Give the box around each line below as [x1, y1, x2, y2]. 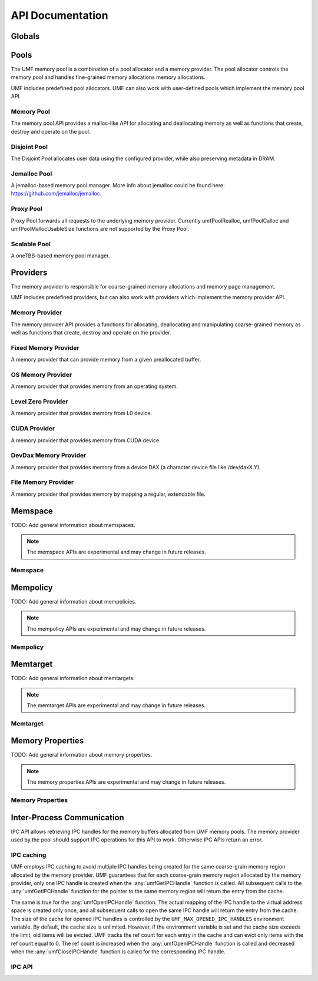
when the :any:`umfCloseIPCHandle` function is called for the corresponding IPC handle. [11, 948, 226, 955]
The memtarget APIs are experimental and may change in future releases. [26, 701, 206, 709]
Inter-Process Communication [11, 813, 125, 823]
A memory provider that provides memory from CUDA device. [11, 436, 161, 444]
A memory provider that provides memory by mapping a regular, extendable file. [11, 490, 206, 498]
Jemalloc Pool [11, 170, 52, 178]
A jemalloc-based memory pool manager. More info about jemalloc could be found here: [11, 182, 225, 189]
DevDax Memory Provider [11, 451, 87, 459]
